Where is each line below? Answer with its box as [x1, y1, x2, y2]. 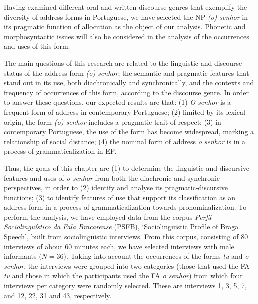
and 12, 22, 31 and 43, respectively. [4, 290, 112, 300]
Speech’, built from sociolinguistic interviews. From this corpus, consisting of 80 [4, 231, 248, 242]
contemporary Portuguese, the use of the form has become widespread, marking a [4, 126, 254, 137]
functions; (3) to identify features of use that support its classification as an [4, 192, 236, 202]
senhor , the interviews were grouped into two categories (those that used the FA [4, 260, 250, 271]
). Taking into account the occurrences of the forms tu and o [63, 251, 249, 261]
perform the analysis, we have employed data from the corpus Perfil [4, 211, 212, 222]
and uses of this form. [4, 41, 70, 51]
